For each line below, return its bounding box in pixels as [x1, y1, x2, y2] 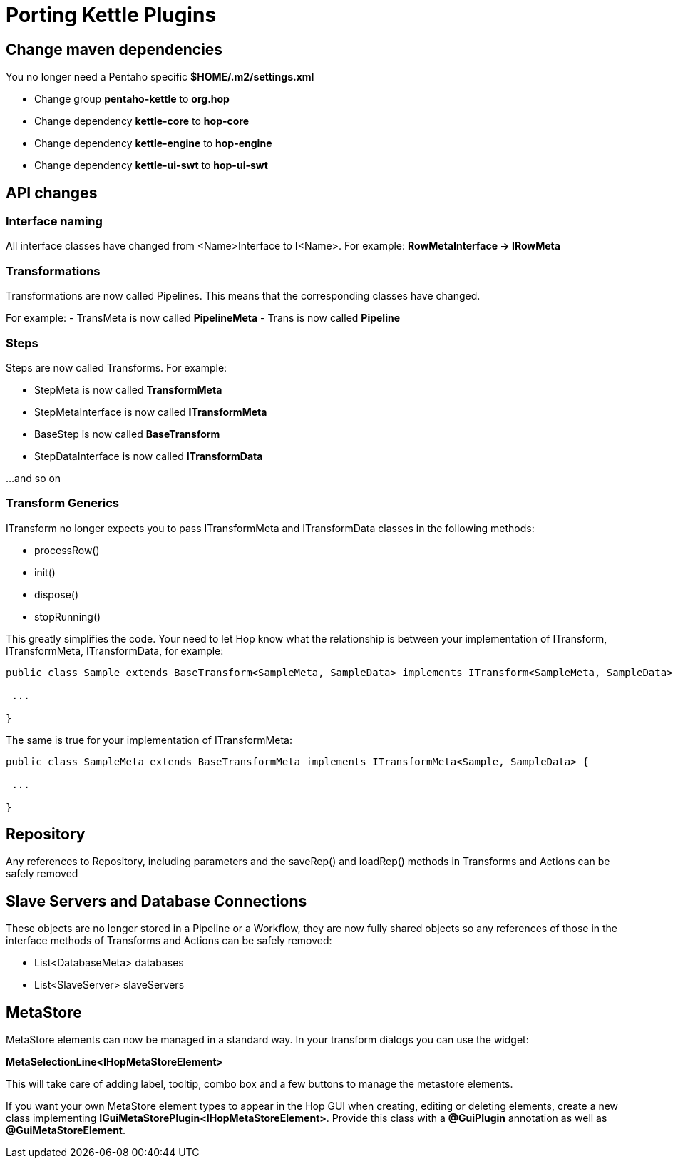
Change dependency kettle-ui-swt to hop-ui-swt [34, 159, 268, 172]
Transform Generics [6, 496, 119, 511]
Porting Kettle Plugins [6, 3, 217, 27]
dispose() [34, 588, 79, 601]
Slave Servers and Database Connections [6, 892, 307, 910]
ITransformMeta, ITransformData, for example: [6, 644, 224, 657]
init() [34, 566, 56, 578]
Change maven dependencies [6, 40, 223, 58]
